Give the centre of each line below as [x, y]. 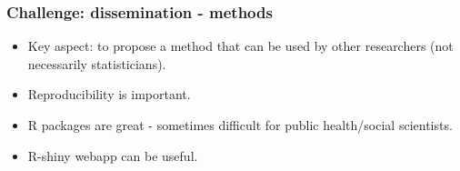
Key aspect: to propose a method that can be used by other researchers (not [240, 46]
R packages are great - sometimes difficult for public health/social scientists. [240, 125]
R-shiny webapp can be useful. [113, 155]
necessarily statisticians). [97, 63]
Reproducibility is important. [109, 94]
